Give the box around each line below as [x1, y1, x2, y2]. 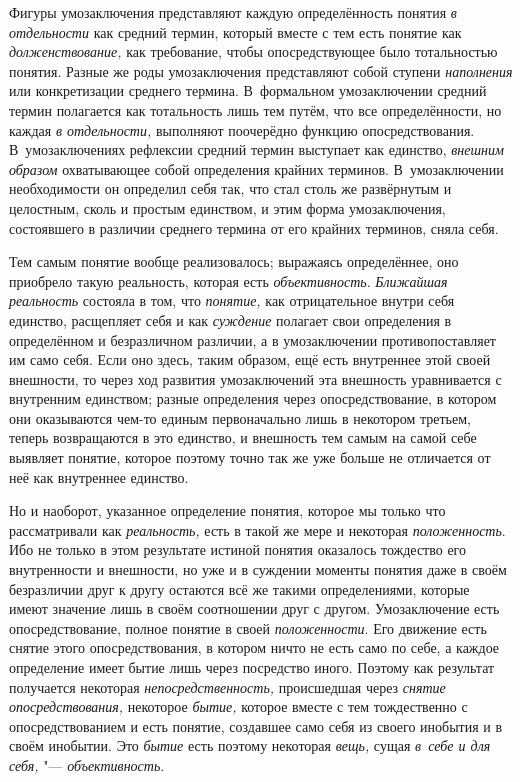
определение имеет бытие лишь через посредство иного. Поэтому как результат [9, 657, 495, 677]
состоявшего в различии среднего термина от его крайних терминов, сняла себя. [9, 217, 499, 238]
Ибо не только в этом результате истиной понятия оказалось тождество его [9, 539, 467, 560]
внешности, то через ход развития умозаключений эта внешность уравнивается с [9, 368, 502, 389]
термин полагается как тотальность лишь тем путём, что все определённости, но [9, 99, 502, 120]
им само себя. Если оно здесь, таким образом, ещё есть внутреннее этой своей [9, 349, 491, 370]
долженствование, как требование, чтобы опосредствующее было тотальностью [9, 41, 498, 62]
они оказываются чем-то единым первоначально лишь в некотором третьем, [9, 407, 471, 428]
